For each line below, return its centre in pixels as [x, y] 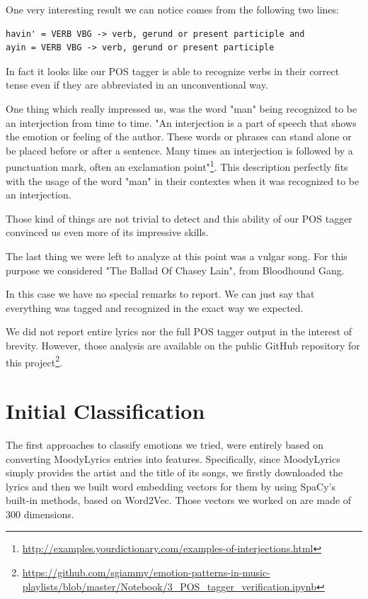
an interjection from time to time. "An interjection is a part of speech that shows [181, 122]
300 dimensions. [40, 514]
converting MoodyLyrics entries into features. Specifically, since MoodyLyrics [173, 458]
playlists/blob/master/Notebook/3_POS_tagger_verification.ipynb [169, 586]
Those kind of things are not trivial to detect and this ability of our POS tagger [179, 218]
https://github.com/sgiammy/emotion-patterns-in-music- [146, 572]
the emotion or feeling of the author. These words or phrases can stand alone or [179, 136]
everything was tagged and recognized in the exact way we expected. [155, 307]
